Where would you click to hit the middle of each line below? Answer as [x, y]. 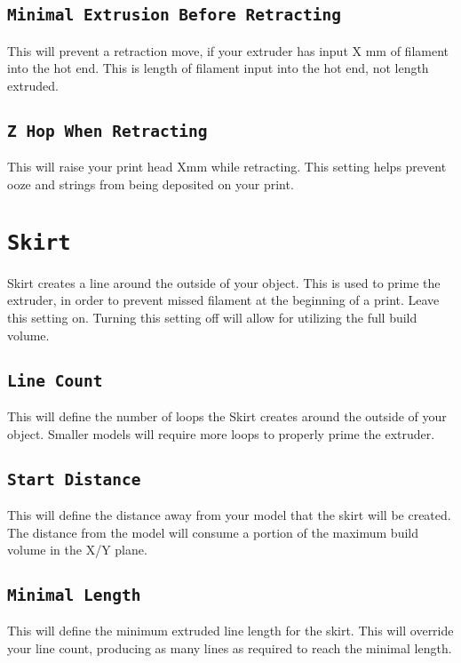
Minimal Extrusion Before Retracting [174, 15]
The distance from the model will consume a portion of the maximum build [213, 532]
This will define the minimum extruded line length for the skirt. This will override [230, 631]
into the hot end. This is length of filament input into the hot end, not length [218, 68]
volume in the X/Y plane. [77, 550]
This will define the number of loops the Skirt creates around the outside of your [227, 415]
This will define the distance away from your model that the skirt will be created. [229, 514]
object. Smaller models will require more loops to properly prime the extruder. [221, 433]
